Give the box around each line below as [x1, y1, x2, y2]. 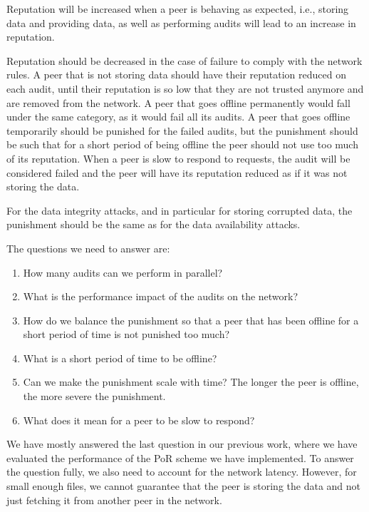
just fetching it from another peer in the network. [6, 492, 222, 507]
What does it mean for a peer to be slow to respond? [23, 412, 255, 427]
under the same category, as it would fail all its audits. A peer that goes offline [6, 109, 350, 124]
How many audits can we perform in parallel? [23, 265, 223, 280]
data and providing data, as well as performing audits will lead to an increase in [6, 15, 356, 30]
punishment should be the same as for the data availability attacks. [6, 217, 301, 232]
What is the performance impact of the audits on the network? [23, 289, 298, 304]
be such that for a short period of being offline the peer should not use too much [6, 137, 358, 152]
